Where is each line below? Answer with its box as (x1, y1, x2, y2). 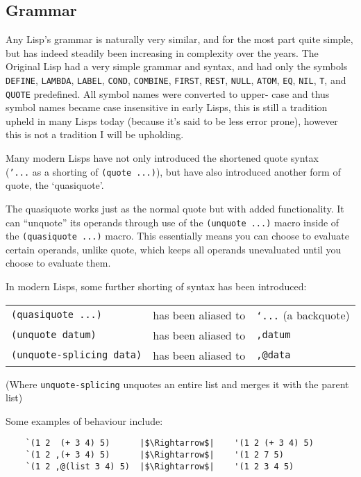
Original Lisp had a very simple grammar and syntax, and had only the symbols (6, 59, 348, 74)
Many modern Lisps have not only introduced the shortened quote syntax (6, 151, 319, 165)
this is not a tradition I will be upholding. (6, 127, 184, 142)
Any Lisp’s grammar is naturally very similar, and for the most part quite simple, (6, 32, 353, 47)
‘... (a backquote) (256, 306, 350, 323)
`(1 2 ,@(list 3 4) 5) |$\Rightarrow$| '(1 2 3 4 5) (25, 461, 294, 471)
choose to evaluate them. (6, 256, 111, 270)
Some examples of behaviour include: (6, 413, 163, 428)
